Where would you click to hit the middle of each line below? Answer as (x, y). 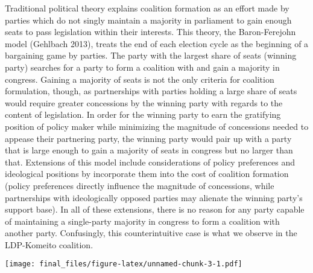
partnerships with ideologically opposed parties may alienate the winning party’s (154, 197)
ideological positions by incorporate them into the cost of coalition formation (147, 174)
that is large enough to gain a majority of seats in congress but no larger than (149, 150)
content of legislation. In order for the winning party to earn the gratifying (143, 114)
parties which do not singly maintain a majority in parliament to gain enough (148, 20)
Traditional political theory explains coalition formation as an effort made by (147, 8)
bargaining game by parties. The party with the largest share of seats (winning (151, 55)
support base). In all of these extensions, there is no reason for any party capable (155, 209)
